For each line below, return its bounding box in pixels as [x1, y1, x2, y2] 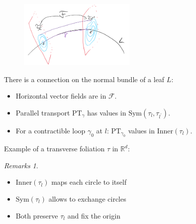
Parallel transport [15, 107, 70, 117]
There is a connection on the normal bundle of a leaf [4, 74, 165, 84]
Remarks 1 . [4, 160, 38, 170]
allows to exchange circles [48, 193, 126, 204]
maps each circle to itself [51, 177, 127, 187]
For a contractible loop [15, 125, 86, 135]
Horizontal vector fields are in [15, 91, 106, 101]
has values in [87, 107, 126, 117]
